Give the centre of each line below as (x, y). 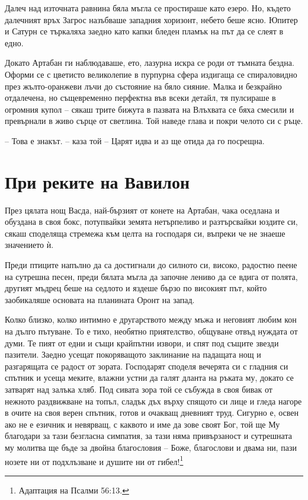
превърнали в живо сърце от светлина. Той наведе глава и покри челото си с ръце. (154, 121)
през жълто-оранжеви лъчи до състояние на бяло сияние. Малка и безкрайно (143, 86)
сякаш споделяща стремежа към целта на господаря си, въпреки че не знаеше (145, 233)
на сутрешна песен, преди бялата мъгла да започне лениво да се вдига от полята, (151, 276)
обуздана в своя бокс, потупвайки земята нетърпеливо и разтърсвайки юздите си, (151, 222)
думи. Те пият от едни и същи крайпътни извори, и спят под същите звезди (142, 343)
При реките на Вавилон (97, 181)
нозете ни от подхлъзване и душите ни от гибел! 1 (94, 460)
